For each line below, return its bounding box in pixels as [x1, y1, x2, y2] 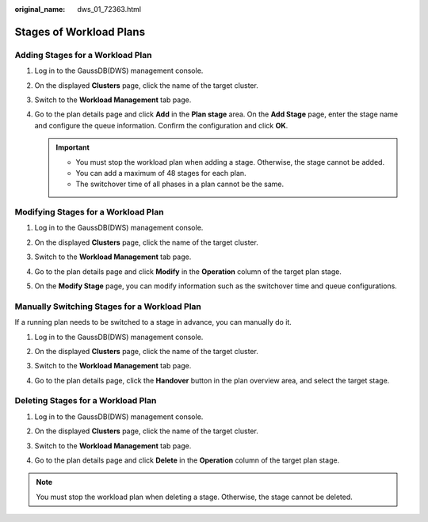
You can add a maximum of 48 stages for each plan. [75, 168, 246, 177]
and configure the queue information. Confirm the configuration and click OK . [34, 120, 289, 130]
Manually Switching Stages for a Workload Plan [14, 301, 202, 312]
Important [55, 143, 90, 152]
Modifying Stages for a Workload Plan [14, 207, 164, 218]
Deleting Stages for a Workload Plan [14, 395, 157, 406]
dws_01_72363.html [77, 5, 142, 13]
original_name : [14, 5, 66, 13]
